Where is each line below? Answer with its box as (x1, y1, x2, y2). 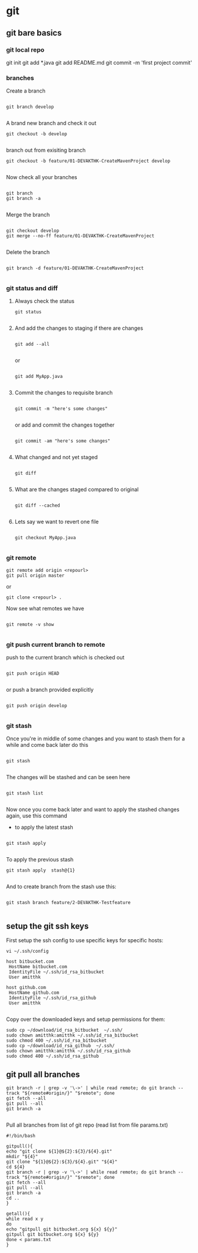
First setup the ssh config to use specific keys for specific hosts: (6, 937, 164, 944)
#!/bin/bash (6, 1133, 35, 1138)
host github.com (6, 985, 46, 991)
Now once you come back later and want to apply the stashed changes (6, 806, 180, 813)
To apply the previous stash (6, 856, 74, 863)
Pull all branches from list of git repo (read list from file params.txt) (6, 1121, 168, 1128)
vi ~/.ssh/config (6, 948, 49, 955)
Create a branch (6, 87, 46, 94)
